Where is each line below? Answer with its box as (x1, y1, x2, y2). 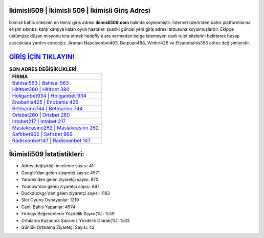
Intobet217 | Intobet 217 (12, 118, 66, 124)
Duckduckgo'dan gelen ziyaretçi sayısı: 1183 (21, 190, 110, 196)
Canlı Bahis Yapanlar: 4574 (21, 204, 76, 210)
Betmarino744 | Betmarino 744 (12, 105, 83, 112)
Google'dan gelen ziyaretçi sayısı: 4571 (21, 170, 100, 176)
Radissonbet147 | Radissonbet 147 (12, 137, 91, 144)
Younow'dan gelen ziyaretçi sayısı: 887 (21, 183, 100, 189)
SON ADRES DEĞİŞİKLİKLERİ (9, 66, 77, 73)
